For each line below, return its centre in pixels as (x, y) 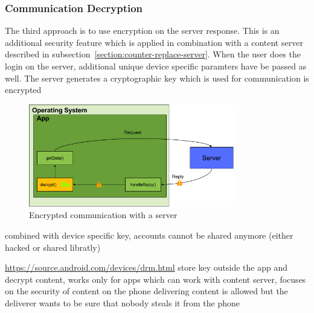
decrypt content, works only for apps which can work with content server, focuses (155, 279)
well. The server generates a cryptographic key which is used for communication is (157, 78)
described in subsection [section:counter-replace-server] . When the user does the (153, 54)
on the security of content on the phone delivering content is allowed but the (146, 291)
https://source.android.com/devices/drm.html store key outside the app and (146, 267)
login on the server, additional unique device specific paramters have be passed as (156, 66)
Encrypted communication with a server (103, 215)
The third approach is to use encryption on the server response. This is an (142, 31)
